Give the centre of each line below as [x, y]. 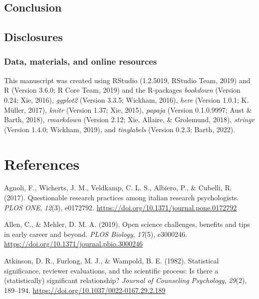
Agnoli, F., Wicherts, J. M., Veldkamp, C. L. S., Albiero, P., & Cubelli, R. [118, 188]
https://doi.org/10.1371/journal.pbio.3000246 [73, 244]
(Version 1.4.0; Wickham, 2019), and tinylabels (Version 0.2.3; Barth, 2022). [120, 129]
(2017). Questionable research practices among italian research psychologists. [122, 198]
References [42, 164]
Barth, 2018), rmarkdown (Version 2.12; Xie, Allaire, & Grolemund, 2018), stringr [129, 119]
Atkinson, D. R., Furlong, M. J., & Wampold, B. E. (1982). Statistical [112, 261]
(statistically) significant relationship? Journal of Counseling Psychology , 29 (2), [126, 280]
